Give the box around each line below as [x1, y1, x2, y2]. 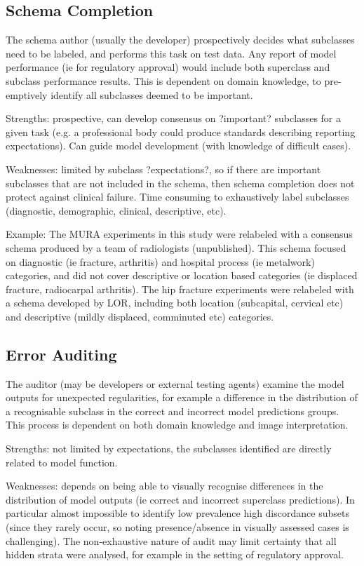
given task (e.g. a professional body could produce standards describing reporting [6, 124, 356, 139]
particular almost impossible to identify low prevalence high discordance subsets [6, 506, 349, 520]
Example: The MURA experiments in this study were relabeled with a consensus [6, 227, 353, 241]
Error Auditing [6, 343, 117, 365]
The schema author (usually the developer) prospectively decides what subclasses [6, 32, 355, 47]
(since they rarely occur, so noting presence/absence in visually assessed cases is [6, 520, 349, 534]
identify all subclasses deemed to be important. [50, 87, 253, 102]
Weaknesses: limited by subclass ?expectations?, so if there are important [6, 161, 321, 176]
